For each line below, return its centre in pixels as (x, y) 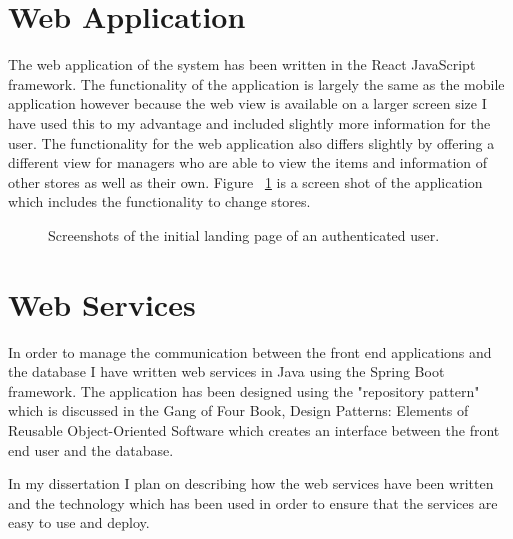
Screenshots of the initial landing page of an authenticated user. (244, 234)
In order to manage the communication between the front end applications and (250, 351)
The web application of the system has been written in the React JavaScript (242, 64)
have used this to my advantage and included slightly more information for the (249, 122)
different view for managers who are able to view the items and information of (248, 162)
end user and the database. (91, 449)
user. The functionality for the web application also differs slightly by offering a (251, 142)
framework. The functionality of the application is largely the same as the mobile (256, 83)
